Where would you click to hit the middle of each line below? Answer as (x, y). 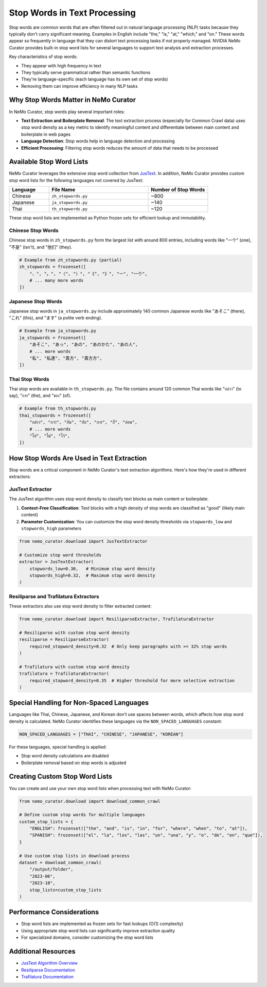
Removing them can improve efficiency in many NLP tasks (80, 86)
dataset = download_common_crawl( (60, 863)
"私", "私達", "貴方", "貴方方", (66, 358)
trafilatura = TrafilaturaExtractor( (64, 674)
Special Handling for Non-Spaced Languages (79, 703)
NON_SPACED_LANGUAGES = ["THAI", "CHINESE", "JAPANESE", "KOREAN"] (101, 734)
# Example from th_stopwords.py (58, 409)
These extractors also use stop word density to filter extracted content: (80, 606)
